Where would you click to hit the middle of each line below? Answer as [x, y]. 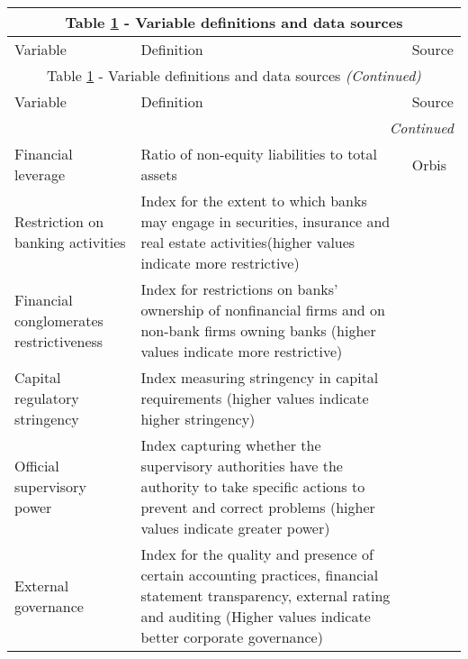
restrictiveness [59, 341]
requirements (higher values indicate [255, 398]
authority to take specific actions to [253, 486]
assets [159, 174]
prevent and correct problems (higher [258, 507]
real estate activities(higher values [248, 242]
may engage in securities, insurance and [265, 221]
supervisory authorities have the [242, 466]
